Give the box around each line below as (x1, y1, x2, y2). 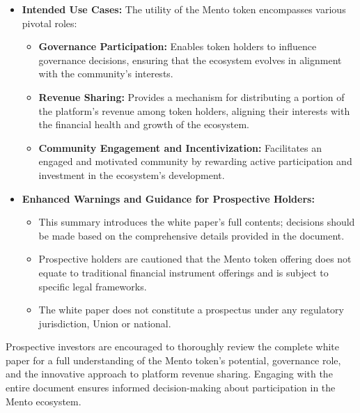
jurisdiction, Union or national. (38, 315, 171, 330)
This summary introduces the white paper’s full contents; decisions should (38, 215, 355, 229)
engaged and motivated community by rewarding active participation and (38, 154, 352, 169)
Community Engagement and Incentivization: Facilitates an (38, 140, 322, 155)
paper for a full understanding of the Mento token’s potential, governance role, (6, 352, 341, 367)
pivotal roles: (22, 15, 77, 30)
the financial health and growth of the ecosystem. (38, 117, 249, 132)
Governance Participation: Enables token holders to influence (38, 39, 317, 54)
